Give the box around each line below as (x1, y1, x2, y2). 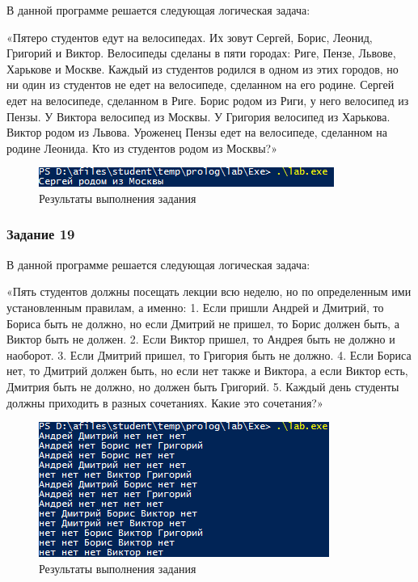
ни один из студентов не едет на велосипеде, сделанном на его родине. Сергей (6, 76, 395, 93)
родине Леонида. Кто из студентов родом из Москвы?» (6, 139, 277, 156)
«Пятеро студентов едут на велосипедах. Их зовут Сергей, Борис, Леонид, (6, 28, 373, 45)
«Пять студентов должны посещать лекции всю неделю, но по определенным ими (6, 283, 412, 300)
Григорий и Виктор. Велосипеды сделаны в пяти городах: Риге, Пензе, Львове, (6, 44, 396, 61)
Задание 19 (6, 224, 75, 244)
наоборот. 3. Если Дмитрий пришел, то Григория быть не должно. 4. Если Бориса (6, 346, 412, 363)
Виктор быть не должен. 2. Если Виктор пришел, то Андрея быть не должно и (6, 331, 395, 348)
